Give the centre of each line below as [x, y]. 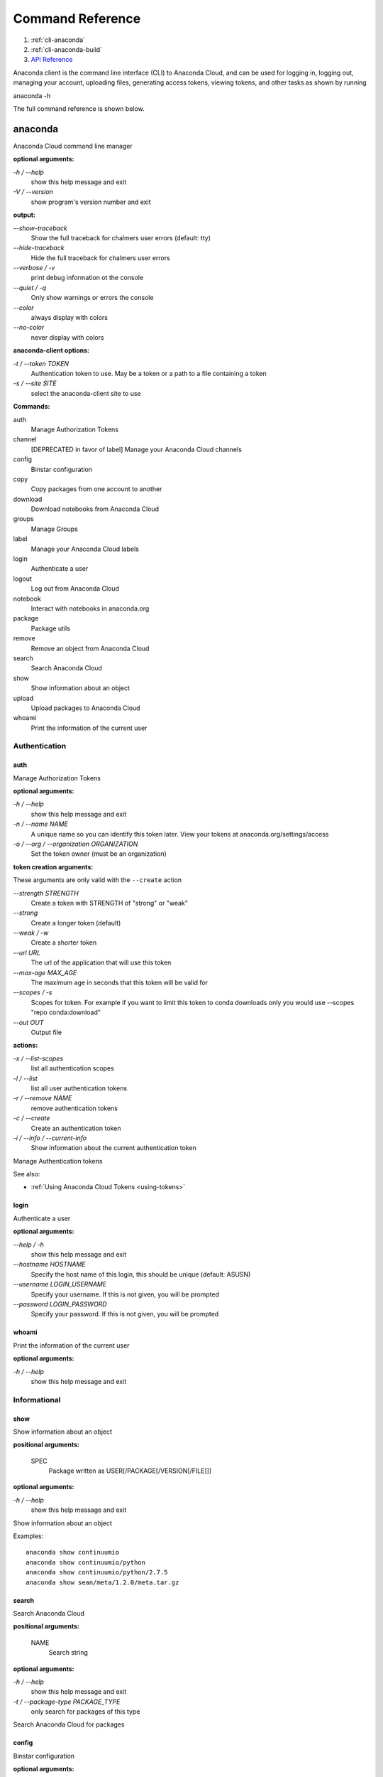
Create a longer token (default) [76, 923]
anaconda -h [32, 95]
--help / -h [28, 1245]
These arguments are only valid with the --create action [98, 880]
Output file [46, 1032]
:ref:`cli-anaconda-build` [67, 49]
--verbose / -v [34, 268]
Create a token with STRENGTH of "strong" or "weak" [109, 903]
